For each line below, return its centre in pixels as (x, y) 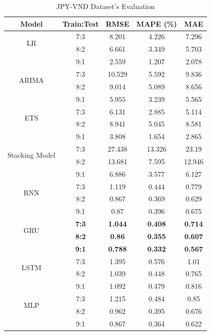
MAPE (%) (157, 23)
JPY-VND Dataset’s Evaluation (105, 6)
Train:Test (80, 23)
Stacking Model (31, 155)
